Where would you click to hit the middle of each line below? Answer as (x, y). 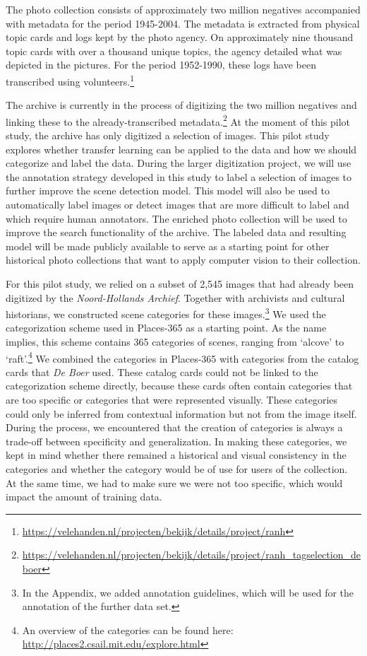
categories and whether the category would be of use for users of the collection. (177, 469)
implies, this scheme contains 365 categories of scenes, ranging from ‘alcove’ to (175, 342)
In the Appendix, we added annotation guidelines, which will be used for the (188, 592)
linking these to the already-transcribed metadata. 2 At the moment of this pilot (178, 120)
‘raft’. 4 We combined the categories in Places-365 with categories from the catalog (182, 357)
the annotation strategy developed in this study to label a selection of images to (179, 176)
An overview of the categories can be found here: (128, 629)
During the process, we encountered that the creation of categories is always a (174, 427)
